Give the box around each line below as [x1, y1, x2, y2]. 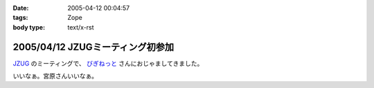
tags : [12, 14, 28, 22]
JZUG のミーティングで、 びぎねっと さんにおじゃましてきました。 [12, 59, 204, 67]
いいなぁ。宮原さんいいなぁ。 [12, 72, 98, 80]
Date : [12, 4, 29, 12]
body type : [12, 23, 45, 31]
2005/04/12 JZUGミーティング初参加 [12, 41, 175, 53]
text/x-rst [67, 23, 94, 31]
